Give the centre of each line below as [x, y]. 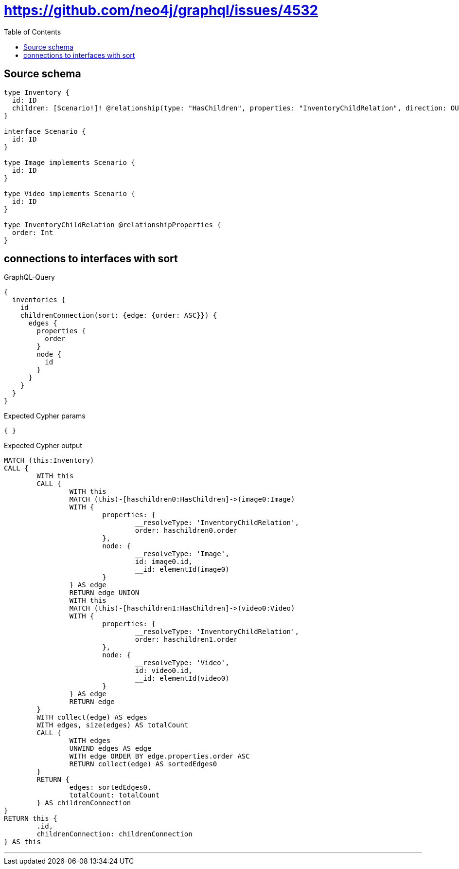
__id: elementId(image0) [182, 570]
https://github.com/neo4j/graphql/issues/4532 [161, 10]
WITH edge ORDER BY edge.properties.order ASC [159, 756]
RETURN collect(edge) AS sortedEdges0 [143, 764]
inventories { [39, 300]
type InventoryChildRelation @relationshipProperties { [113, 225]
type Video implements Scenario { [70, 193]
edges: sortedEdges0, [110, 788]
